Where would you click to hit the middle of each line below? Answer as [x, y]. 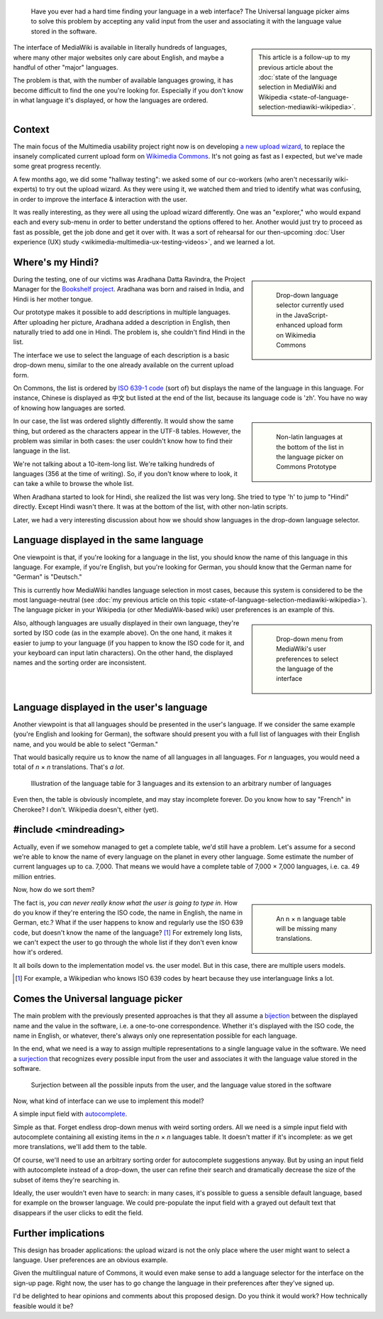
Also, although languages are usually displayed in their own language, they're [126, 623]
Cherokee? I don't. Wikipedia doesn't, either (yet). [86, 809]
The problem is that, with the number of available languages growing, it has [123, 80]
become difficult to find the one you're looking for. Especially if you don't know [128, 90]
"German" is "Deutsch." [48, 577]
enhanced [291, 325]
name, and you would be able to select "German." [86, 744]
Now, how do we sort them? [54, 890]
